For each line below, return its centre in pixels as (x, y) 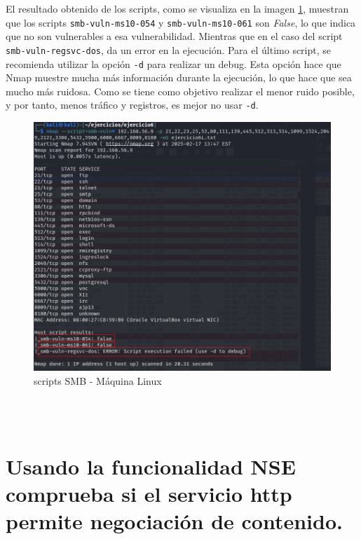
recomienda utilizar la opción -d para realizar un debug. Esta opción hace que (173, 63)
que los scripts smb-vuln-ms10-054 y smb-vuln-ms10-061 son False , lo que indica (181, 22)
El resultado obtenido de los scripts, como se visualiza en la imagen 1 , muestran (177, 8)
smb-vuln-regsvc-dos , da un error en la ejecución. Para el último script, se (169, 49)
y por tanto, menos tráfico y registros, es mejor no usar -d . (132, 105)
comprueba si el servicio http (149, 493)
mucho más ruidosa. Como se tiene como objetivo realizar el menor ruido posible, (180, 91)
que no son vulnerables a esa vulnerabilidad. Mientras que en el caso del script (174, 36)
